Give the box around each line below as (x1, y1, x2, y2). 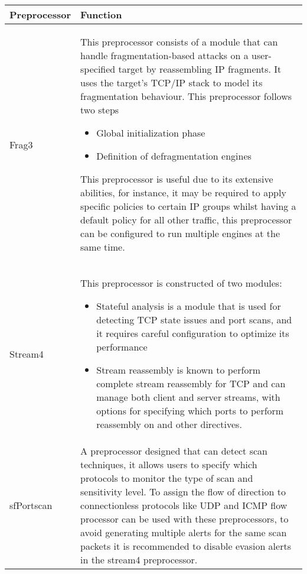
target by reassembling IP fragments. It (118, 62, 282, 76)
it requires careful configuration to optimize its (96, 326, 289, 340)
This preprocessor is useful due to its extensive (80, 172, 273, 186)
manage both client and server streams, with (96, 390, 280, 404)
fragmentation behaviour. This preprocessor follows (80, 89, 292, 103)
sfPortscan (9, 498, 53, 512)
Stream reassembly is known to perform (96, 363, 260, 377)
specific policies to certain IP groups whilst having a (80, 199, 296, 213)
